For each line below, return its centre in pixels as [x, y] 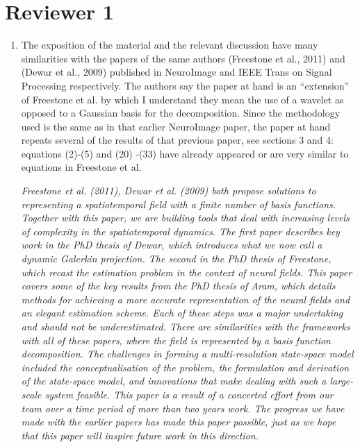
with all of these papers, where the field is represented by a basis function [176, 340]
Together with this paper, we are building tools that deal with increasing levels [185, 218]
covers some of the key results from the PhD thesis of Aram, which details [178, 286]
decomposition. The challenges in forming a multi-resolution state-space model [187, 354]
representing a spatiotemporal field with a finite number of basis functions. [179, 204]
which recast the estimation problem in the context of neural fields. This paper [187, 272]
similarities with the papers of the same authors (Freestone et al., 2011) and [183, 58]
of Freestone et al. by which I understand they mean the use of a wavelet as [182, 99]
